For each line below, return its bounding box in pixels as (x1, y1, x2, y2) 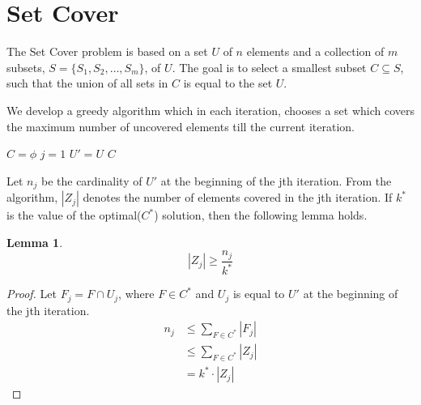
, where (118, 285, 155, 302)
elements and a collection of (246, 43, 385, 60)
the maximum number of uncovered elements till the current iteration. (6, 117, 355, 134)
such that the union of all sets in (6, 75, 168, 92)
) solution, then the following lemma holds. (154, 207, 368, 224)
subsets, (6, 58, 45, 75)
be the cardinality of (40, 172, 142, 189)
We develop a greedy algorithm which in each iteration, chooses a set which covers (6, 101, 415, 118)
